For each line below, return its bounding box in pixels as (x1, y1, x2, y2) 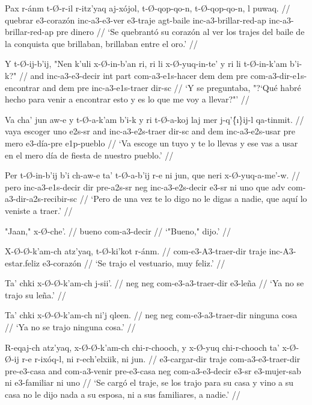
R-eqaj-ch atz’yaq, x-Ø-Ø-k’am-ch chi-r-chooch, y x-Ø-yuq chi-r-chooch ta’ (5, 341, 280, 353)
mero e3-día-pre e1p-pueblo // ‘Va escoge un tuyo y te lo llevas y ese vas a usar (5, 136, 298, 149)
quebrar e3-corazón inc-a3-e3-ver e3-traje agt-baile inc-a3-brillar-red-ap (5, 13, 266, 26)
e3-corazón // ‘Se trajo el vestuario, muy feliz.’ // (42, 256, 225, 269)
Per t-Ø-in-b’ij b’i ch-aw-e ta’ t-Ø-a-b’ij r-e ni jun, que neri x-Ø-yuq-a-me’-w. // (5, 169, 301, 181)
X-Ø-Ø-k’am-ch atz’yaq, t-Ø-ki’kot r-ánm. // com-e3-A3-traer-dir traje (5, 245, 266, 257)
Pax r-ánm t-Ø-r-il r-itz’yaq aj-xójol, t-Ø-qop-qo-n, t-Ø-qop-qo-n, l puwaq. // (5, 2, 290, 14)
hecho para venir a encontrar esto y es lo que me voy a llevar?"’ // (5, 93, 249, 105)
